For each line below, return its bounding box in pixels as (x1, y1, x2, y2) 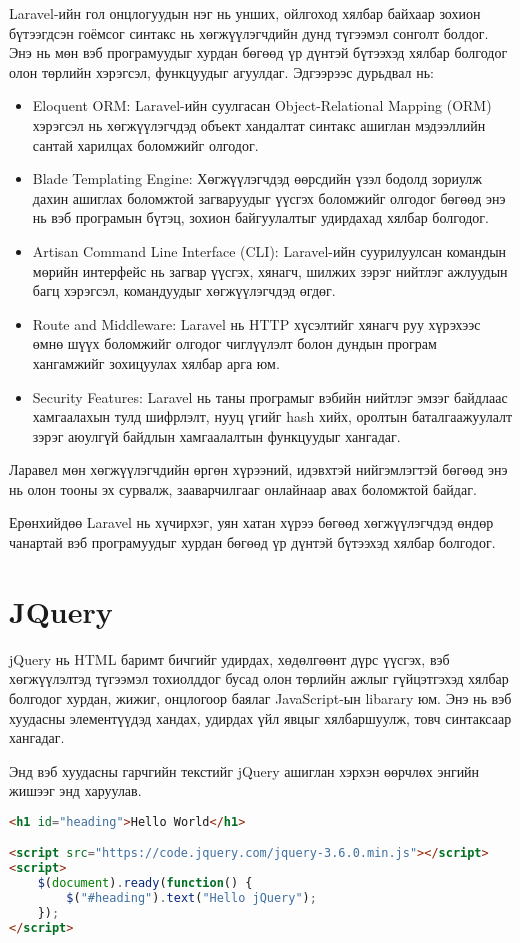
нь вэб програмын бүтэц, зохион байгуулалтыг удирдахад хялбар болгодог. (32, 207, 489, 228)
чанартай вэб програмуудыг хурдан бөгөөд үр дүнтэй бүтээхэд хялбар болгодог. (9, 532, 496, 553)
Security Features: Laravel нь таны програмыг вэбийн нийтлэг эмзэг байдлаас (32, 386, 508, 407)
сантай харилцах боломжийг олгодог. (32, 134, 259, 155)
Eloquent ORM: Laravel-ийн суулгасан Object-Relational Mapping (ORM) (32, 95, 492, 116)
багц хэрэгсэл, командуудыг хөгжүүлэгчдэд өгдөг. (32, 280, 336, 301)
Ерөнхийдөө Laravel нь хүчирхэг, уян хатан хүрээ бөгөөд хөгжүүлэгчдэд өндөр (9, 512, 494, 533)
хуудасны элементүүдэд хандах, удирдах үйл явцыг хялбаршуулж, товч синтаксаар (9, 707, 512, 728)
